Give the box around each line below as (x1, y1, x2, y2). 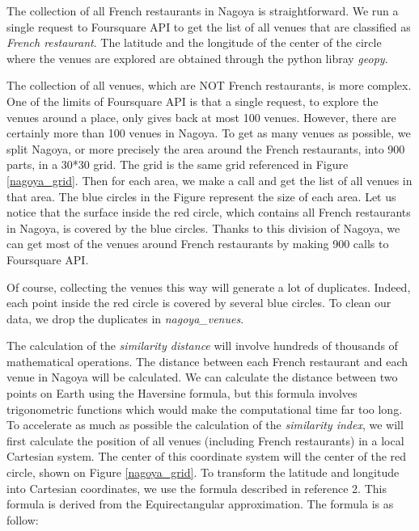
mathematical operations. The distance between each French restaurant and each (6, 352, 408, 369)
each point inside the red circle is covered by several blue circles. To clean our (6, 294, 391, 311)
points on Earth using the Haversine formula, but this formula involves (6, 385, 358, 402)
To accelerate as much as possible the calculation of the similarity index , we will (6, 416, 404, 433)
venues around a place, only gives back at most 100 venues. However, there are (6, 108, 396, 125)
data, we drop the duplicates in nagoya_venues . (6, 310, 244, 327)
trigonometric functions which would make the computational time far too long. (6, 400, 403, 417)
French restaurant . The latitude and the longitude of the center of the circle (6, 34, 382, 51)
